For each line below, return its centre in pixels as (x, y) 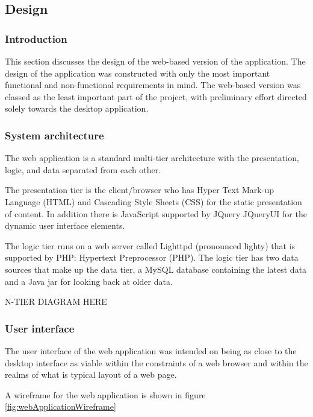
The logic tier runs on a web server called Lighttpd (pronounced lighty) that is (150, 245)
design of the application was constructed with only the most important (138, 73)
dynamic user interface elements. (65, 225)
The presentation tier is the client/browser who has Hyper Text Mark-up (139, 190)
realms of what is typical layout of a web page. (91, 374)
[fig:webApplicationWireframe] (60, 406)
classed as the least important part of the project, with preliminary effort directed (156, 96)
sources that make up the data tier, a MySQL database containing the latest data (156, 269)
